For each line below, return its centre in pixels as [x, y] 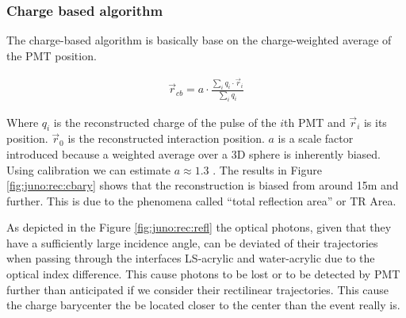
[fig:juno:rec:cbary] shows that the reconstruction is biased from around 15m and [203, 185]
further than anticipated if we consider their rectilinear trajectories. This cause [198, 289]
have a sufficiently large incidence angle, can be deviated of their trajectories [192, 242]
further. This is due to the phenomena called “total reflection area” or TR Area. [201, 200]
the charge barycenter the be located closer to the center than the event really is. [203, 305]
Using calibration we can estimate [89, 169]
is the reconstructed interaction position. [166, 138]
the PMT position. [52, 55]
